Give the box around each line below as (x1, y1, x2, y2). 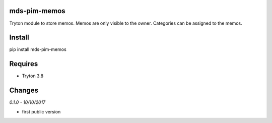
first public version (22, 108, 61, 114)
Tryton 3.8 (22, 73, 44, 79)
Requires (9, 59, 38, 68)
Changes (9, 86, 39, 95)
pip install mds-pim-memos (9, 46, 66, 52)
